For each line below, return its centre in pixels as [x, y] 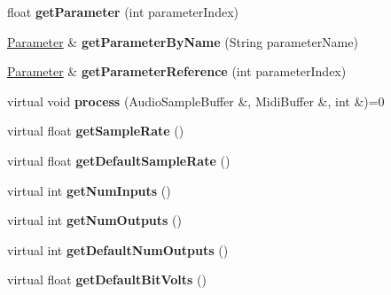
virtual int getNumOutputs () [94, 220]
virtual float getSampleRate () [96, 131]
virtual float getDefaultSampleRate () [119, 160]
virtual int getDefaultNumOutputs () [118, 249]
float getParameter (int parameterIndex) [123, 12]
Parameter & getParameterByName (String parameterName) [183, 41]
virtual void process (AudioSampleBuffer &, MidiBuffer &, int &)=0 [196, 101]
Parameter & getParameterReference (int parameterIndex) [177, 71]
